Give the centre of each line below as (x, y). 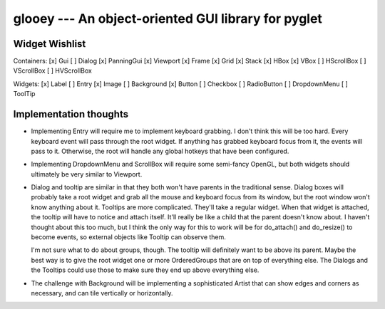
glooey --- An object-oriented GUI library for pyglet (168, 19)
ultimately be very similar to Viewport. (87, 174)
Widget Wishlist (50, 44)
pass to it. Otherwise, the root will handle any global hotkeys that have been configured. (160, 151)
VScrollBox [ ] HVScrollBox (52, 70)
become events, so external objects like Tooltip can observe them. (128, 237)
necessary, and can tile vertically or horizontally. (102, 293)
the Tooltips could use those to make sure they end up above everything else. (145, 270)
